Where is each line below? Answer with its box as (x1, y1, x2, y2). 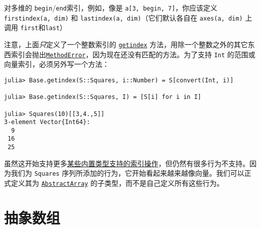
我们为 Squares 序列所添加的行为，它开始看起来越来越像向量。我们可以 (11, 168, 244, 178)
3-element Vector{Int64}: (4, 119, 90, 126)
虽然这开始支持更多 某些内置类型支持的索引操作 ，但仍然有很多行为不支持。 (4, 158, 249, 168)
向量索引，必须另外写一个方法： (4, 59, 109, 69)
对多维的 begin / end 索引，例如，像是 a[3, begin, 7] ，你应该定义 (4, 3, 217, 13)
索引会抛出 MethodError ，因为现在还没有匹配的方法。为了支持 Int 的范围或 (11, 49, 255, 59)
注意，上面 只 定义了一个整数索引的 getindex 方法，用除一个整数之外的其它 (4, 39, 248, 49)
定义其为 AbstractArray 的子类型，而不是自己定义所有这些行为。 (11, 178, 224, 188)
